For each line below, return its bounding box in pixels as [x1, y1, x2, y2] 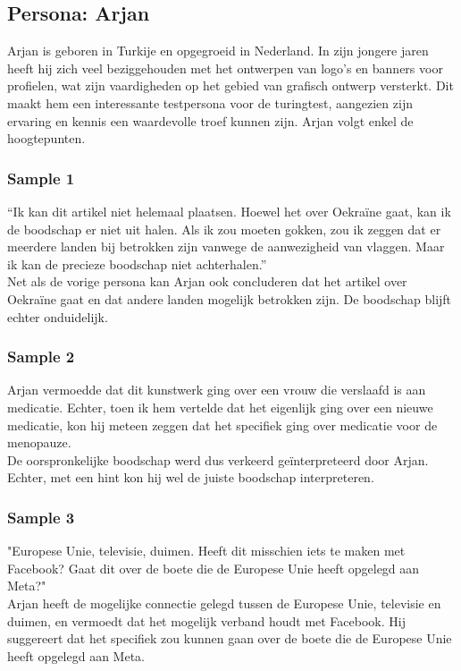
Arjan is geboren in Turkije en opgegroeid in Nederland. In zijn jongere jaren [7, 41, 429, 60]
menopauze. [7, 433, 71, 452]
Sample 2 [7, 345, 75, 368]
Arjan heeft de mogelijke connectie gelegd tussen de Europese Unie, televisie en [7, 593, 441, 612]
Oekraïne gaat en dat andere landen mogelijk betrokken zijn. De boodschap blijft [7, 289, 452, 308]
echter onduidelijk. [7, 307, 108, 326]
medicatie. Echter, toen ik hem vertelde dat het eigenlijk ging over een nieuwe [7, 397, 433, 416]
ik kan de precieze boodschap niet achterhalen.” [7, 254, 267, 273]
